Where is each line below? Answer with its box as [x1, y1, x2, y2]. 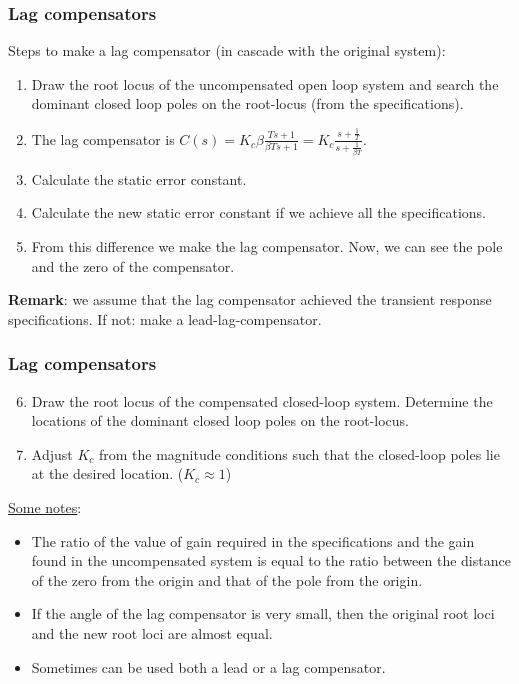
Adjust [31, 443, 73, 464]
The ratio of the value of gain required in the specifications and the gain [31, 530, 475, 551]
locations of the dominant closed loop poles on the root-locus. [31, 410, 409, 431]
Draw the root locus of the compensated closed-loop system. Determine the [31, 390, 493, 411]
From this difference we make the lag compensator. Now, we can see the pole [31, 236, 503, 257]
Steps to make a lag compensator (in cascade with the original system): [8, 40, 446, 61]
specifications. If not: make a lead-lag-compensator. [8, 308, 322, 329]
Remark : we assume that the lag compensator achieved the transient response [8, 289, 492, 310]
